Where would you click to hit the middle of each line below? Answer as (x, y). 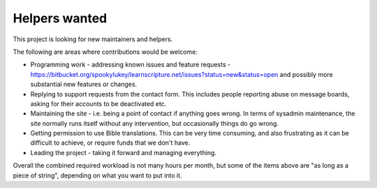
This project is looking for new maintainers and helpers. (93, 39)
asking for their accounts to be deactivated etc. (98, 103)
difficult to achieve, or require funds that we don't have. (110, 143)
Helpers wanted (60, 18)
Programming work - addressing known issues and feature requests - (131, 65)
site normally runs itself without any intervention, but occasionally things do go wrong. (155, 123)
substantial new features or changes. (84, 85)
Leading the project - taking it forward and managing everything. (123, 152)
